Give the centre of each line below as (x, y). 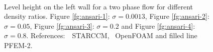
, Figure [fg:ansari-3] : (62, 26)
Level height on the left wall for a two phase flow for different (99, 6)
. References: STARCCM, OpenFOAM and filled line (112, 35)
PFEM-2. (18, 45)
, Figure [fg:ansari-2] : (177, 16)
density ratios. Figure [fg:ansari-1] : (57, 16)
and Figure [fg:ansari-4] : (158, 26)
